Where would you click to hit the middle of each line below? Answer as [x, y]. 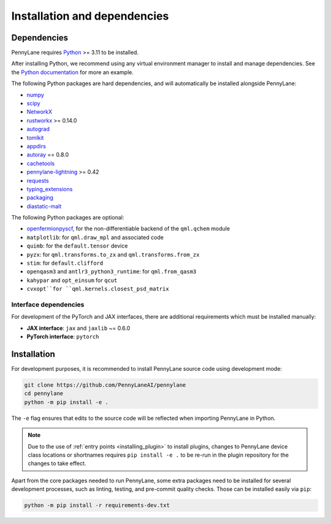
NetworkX [39, 112]
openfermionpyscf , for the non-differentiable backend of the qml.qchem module [128, 229]
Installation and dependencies [90, 16]
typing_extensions [50, 189]
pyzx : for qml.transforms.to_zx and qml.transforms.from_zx [113, 254]
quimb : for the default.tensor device [77, 246]
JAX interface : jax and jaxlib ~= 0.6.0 [78, 328]
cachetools [41, 163]
